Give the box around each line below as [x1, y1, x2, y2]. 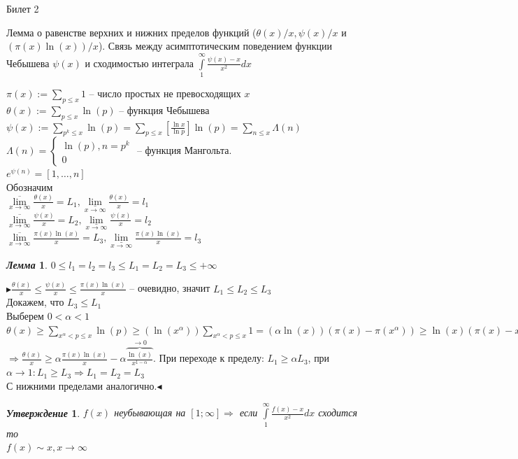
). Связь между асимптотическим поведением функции [98, 38, 333, 53]
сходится [318, 405, 357, 420]
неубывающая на [114, 405, 186, 420]
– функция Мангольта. [136, 143, 232, 157]
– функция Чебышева [119, 102, 210, 117]
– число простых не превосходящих [89, 85, 241, 100]
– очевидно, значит [129, 281, 210, 295]
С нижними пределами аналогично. [6, 378, 157, 393]
